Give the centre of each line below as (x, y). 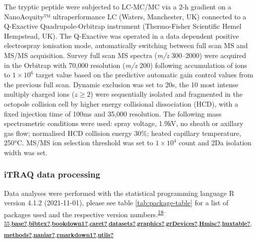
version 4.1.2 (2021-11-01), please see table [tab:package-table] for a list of (116, 203)
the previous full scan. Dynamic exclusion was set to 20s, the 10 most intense (121, 84)
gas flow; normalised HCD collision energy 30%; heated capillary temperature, (123, 133)
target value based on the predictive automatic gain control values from (145, 75)
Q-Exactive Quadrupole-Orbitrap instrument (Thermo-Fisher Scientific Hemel (123, 26)
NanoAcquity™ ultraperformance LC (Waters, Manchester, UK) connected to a (125, 16)
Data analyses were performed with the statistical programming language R (119, 193)
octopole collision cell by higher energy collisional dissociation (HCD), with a (121, 103)
